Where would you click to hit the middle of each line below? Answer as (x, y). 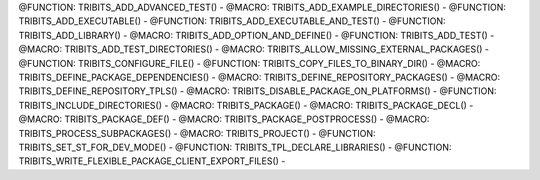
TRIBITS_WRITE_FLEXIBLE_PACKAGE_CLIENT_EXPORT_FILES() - (152, 161)
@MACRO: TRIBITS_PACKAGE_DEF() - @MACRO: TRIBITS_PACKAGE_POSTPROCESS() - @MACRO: (224, 119)
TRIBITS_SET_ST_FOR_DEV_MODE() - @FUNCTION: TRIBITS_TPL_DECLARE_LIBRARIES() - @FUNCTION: (235, 147)
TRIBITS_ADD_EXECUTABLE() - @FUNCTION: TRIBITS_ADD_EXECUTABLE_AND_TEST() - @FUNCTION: (232, 21)
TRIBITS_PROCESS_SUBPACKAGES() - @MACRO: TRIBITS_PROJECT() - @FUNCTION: (197, 133)
